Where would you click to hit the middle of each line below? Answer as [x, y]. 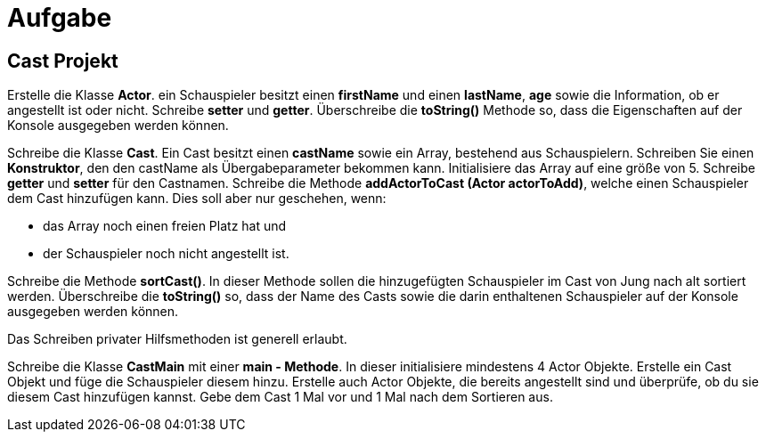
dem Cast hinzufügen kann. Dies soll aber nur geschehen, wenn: [197, 199]
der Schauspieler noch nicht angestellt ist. [166, 254]
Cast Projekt [63, 61]
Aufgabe [60, 18]
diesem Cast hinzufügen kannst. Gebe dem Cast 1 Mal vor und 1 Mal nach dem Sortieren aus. [280, 397]
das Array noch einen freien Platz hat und [165, 226]
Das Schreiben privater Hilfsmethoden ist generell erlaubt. [177, 339]
